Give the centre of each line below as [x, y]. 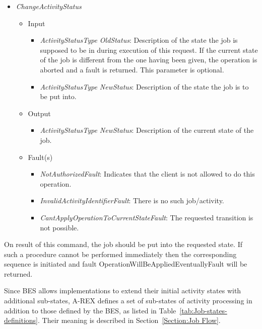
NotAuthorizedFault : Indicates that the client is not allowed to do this [147, 174]
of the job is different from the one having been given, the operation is [149, 60]
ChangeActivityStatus [49, 6]
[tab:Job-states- [203, 310]
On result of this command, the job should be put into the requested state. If [123, 244]
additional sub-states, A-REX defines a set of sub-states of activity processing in [128, 301]
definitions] [21, 320]
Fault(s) [40, 157]
